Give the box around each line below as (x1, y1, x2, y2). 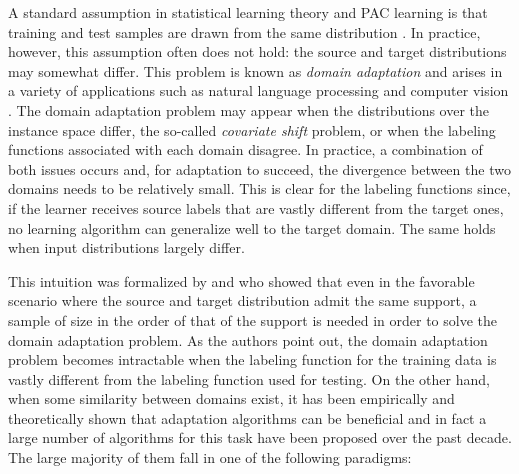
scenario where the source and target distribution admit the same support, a (8, 290, 477, 311)
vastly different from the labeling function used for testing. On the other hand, (8, 368, 490, 389)
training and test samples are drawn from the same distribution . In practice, (8, 21, 481, 42)
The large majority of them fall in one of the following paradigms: (8, 447, 412, 468)
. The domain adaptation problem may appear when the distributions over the (8, 99, 490, 120)
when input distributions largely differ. (8, 237, 245, 258)
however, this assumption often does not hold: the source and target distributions (8, 41, 507, 62)
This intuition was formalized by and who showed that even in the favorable (8, 270, 475, 291)
